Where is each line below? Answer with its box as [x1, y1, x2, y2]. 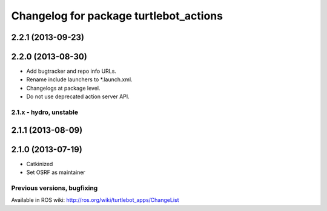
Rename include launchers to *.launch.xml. [26, 76, 133, 83]
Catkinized [26, 160, 53, 167]
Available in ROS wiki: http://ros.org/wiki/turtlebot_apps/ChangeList [11, 196, 179, 204]
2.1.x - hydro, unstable [11, 108, 79, 116]
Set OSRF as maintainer [26, 169, 86, 176]
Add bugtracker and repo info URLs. [26, 67, 116, 75]
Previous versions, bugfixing [11, 184, 98, 192]
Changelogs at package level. [26, 84, 101, 92]
